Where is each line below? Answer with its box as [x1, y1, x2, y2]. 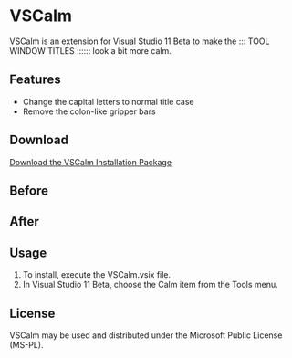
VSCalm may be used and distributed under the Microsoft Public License [9, 330, 283, 341]
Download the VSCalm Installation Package [9, 156, 172, 167]
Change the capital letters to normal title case [22, 96, 194, 107]
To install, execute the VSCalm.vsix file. [22, 269, 172, 280]
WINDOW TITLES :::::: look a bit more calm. [9, 45, 172, 56]
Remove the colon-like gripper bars [22, 106, 157, 117]
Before [9, 183, 48, 198]
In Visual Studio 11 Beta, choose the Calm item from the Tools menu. [22, 279, 278, 290]
